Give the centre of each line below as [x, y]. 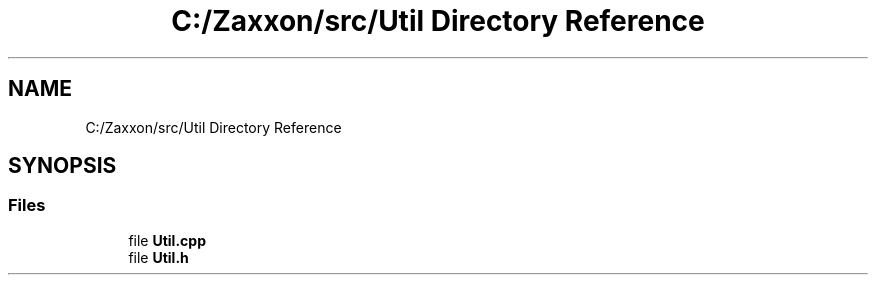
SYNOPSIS [62, 166]
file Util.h [158, 257]
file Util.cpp [167, 240]
